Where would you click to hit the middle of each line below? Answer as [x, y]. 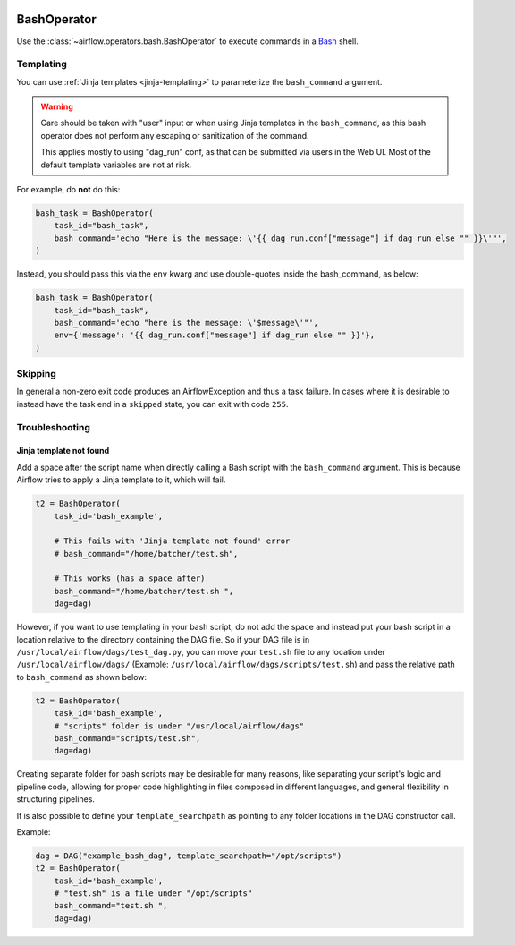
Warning [57, 106]
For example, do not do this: [68, 189]
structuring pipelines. [56, 799]
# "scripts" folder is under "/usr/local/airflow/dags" [179, 726]
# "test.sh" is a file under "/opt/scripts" [153, 894]
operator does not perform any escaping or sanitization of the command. [175, 135]
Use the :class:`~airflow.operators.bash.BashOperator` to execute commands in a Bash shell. [188, 41]
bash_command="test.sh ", [111, 906]
